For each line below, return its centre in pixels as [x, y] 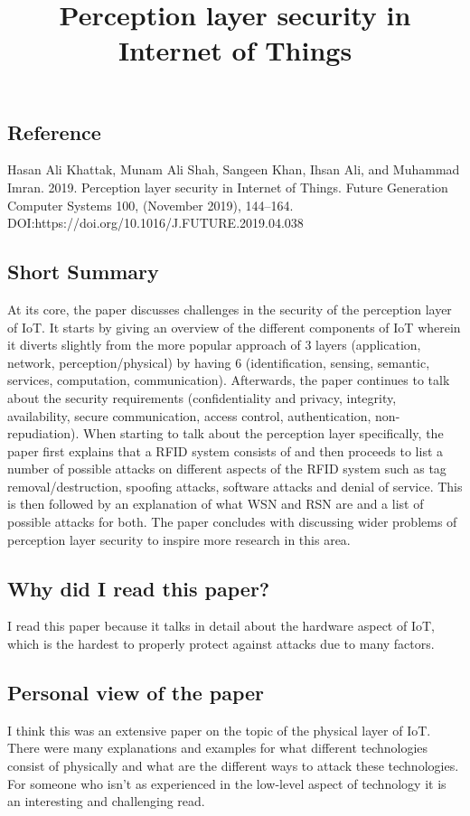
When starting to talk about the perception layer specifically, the [263, 433]
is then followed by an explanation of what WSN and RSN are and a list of [216, 504]
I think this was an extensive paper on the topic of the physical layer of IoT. [219, 730]
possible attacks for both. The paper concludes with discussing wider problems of [232, 522]
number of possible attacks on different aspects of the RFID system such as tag [227, 469]
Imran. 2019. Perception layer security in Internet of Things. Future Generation [228, 187]
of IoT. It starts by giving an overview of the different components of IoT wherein [234, 327]
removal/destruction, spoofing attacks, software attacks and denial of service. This [235, 486]
